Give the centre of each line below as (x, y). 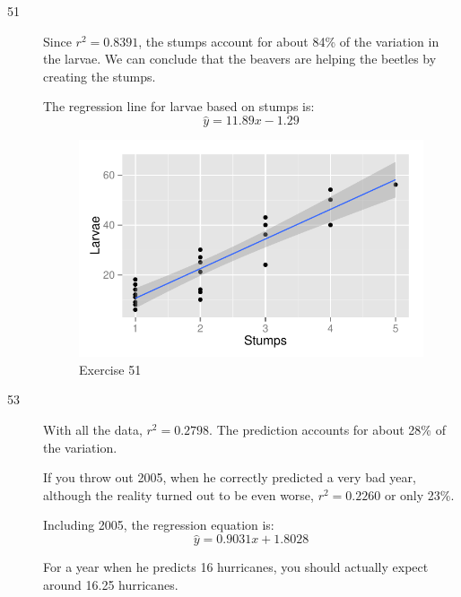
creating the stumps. (100, 76)
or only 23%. (419, 494)
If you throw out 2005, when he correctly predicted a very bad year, (230, 477)
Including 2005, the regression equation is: (159, 525)
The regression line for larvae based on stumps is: (179, 106)
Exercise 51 (110, 369)
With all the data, (93, 430)
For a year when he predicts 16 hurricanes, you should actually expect (236, 567)
